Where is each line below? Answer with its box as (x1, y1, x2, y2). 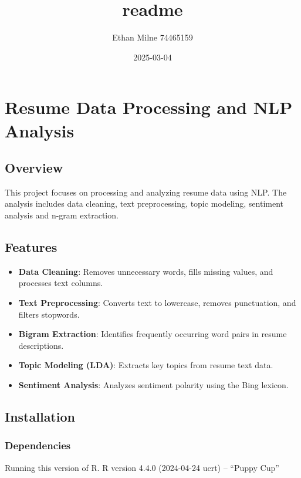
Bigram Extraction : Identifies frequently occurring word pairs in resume (18, 328, 287, 340)
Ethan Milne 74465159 (112, 31, 193, 43)
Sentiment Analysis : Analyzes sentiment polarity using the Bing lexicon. (18, 379, 289, 391)
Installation (5, 408, 75, 426)
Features (5, 238, 58, 256)
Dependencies (5, 438, 71, 453)
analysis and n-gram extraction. (5, 209, 119, 221)
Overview (5, 159, 63, 177)
